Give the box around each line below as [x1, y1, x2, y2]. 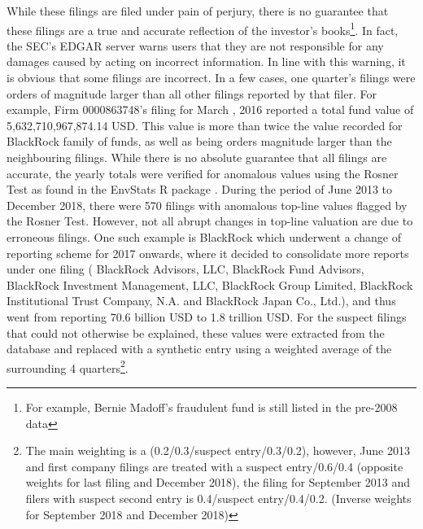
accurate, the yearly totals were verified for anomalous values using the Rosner [7, 164, 399, 181]
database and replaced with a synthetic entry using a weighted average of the [7, 340, 392, 357]
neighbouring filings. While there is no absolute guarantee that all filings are [7, 149, 387, 165]
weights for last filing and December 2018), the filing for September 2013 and [25, 474, 411, 491]
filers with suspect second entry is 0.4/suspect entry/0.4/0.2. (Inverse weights [25, 489, 412, 506]
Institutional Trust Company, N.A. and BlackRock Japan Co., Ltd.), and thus [7, 292, 396, 309]
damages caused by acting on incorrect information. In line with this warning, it [7, 53, 406, 70]
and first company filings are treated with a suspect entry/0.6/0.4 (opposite [25, 457, 403, 474]
